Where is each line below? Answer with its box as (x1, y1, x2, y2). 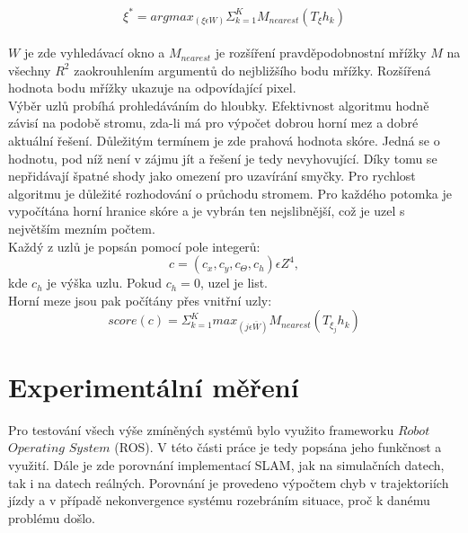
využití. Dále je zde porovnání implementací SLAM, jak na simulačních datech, (8, 455, 445, 474)
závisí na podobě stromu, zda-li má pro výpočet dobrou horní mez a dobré (8, 113, 419, 132)
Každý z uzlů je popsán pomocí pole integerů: (8, 236, 260, 255)
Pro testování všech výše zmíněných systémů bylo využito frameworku (8, 420, 394, 439)
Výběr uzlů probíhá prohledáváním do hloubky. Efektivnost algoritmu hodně (8, 95, 429, 114)
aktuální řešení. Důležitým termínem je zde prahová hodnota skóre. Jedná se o (8, 131, 440, 150)
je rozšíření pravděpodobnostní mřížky (215, 43, 427, 62)
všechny (8, 60, 51, 79)
